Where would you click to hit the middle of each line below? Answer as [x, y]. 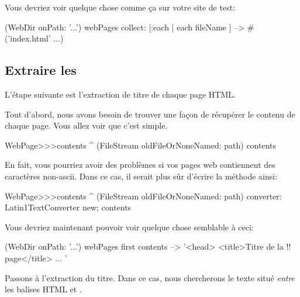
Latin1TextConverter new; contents [68, 207]
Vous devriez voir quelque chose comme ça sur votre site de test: [120, 7]
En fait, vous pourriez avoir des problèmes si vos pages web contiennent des [140, 165]
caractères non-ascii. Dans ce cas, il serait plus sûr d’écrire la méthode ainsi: [141, 176]
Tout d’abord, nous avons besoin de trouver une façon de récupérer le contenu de [150, 114]
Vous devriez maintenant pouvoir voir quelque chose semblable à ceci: [129, 227]
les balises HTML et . [43, 289]
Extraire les [41, 70]
